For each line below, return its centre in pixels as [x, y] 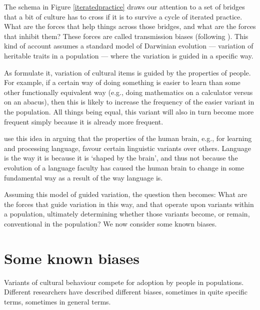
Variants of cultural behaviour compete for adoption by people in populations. [124, 282]
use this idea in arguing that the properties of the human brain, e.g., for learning [128, 138]
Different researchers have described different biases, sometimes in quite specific [126, 292]
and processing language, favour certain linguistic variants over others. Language [127, 148]
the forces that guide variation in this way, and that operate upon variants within [129, 204]
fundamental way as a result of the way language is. [83, 177]
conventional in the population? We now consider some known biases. [110, 223]
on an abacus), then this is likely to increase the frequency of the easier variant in [129, 102]
